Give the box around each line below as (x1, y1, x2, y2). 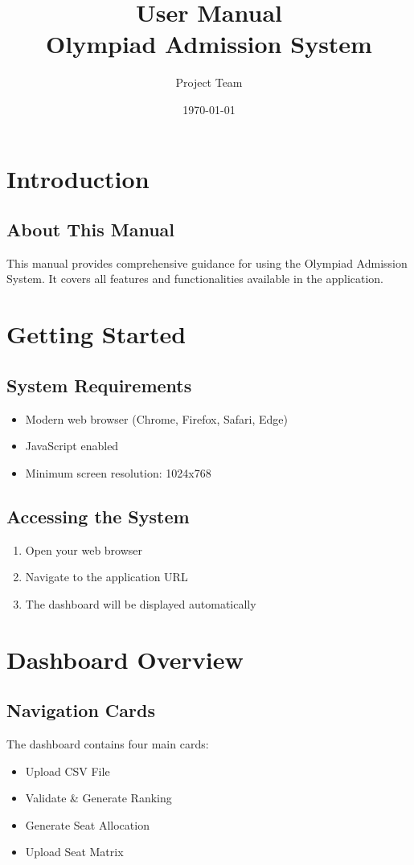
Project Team (175, 74, 243, 91)
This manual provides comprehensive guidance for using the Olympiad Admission (6, 254, 408, 271)
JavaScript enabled (25, 437, 119, 454)
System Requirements (6, 372, 192, 397)
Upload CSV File (25, 762, 110, 779)
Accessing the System (6, 503, 190, 528)
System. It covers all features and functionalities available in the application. (6, 270, 384, 287)
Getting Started (6, 318, 187, 351)
